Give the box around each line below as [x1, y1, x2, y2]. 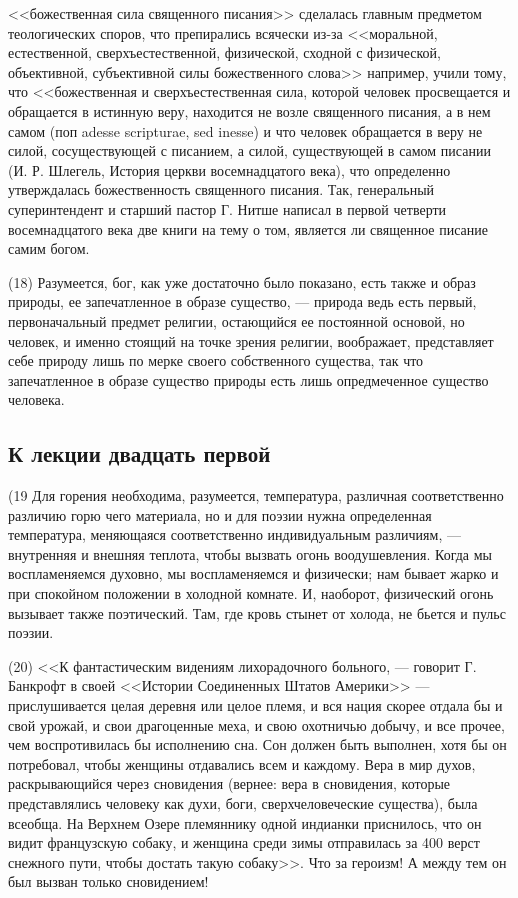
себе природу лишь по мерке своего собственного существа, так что [8, 350, 424, 371]
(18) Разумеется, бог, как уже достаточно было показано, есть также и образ [8, 271, 476, 292]
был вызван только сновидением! [8, 871, 209, 892]
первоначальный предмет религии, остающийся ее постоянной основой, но [8, 310, 465, 331]
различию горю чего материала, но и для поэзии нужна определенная [8, 504, 432, 525]
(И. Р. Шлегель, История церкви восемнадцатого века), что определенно [8, 159, 451, 180]
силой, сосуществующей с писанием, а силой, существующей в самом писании [8, 140, 491, 161]
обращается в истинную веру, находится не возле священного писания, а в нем [8, 100, 491, 121]
